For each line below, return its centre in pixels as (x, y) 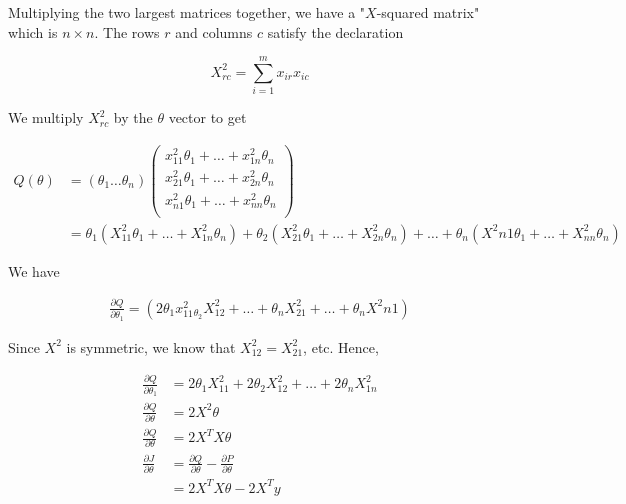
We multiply (46, 117)
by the (133, 117)
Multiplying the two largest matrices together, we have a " (187, 12)
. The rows (127, 31)
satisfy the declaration (335, 31)
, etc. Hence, (341, 346)
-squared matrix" (428, 12)
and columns (214, 31)
